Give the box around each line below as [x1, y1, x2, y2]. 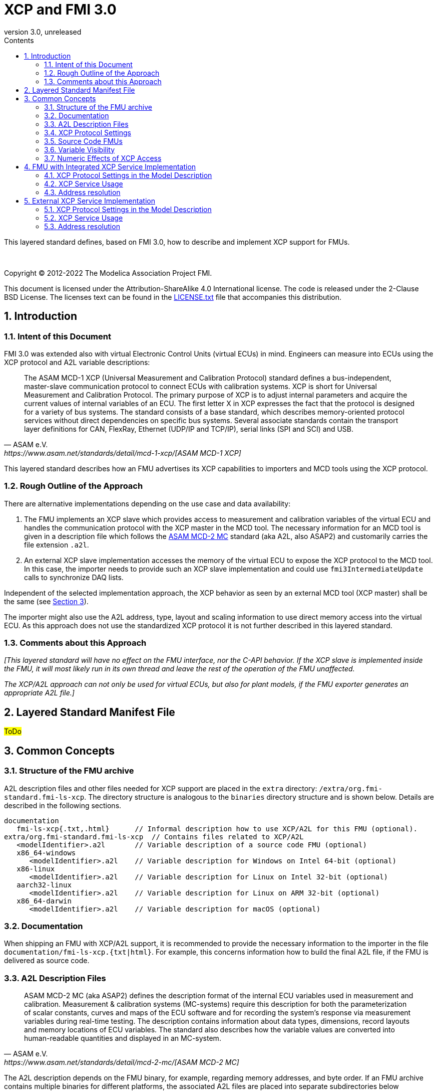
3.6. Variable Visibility [44, 145, 115, 154]
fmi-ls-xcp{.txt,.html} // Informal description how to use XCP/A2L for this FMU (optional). [17, 824, 418, 833]
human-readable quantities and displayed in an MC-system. [24, 1034, 221, 1043]
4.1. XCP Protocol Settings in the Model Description [44, 170, 212, 179]
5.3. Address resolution [44, 222, 120, 231]
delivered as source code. [4, 956, 90, 965]
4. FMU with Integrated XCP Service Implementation [24, 162, 196, 171]
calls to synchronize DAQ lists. [24, 573, 124, 582]
